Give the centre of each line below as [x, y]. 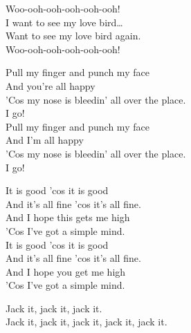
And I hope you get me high [66, 271]
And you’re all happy [51, 85]
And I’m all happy [45, 140]
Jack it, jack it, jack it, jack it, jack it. [87, 322]
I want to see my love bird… [64, 22]
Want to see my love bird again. [73, 36]
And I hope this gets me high [68, 217]
